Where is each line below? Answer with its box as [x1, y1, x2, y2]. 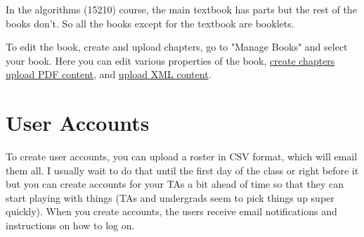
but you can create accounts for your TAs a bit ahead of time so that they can [6, 177, 344, 191]
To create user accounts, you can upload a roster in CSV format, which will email [6, 149, 358, 164]
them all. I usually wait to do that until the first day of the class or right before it [6, 162, 359, 177]
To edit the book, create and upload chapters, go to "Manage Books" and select [6, 39, 348, 54]
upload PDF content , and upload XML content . [6, 67, 212, 82]
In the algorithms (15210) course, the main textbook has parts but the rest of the [6, 2, 357, 16]
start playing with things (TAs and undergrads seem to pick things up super [6, 190, 334, 205]
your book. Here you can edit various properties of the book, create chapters [6, 53, 335, 68]
